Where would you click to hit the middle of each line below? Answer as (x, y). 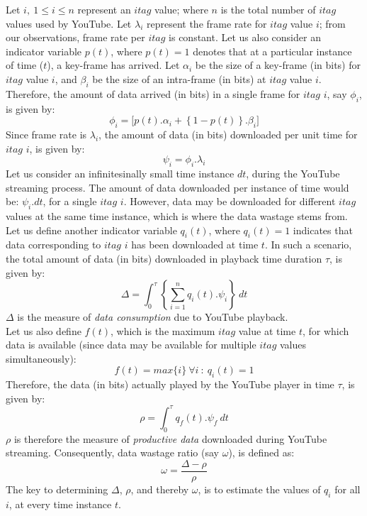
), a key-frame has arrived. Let (113, 65)
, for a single (70, 201)
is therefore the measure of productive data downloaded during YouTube (170, 438)
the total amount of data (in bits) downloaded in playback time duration (164, 258)
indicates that (323, 230)
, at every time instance (60, 504)
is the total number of (268, 9)
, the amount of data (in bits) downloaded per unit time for (228, 134)
